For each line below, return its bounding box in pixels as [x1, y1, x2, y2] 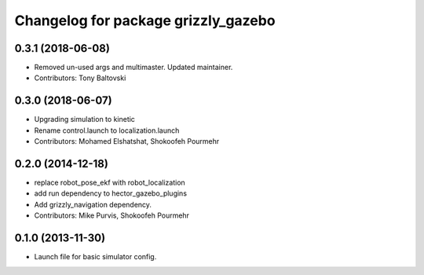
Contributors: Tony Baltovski [34, 73, 126, 82]
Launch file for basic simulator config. [34, 252, 157, 262]
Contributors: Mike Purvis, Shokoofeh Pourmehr [34, 211, 190, 220]
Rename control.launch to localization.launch [34, 126, 180, 135]
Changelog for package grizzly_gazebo [14, 12, 276, 29]
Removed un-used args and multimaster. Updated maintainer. [34, 63, 233, 72]
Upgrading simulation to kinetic [34, 115, 135, 124]
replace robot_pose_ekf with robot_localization [34, 178, 186, 188]
